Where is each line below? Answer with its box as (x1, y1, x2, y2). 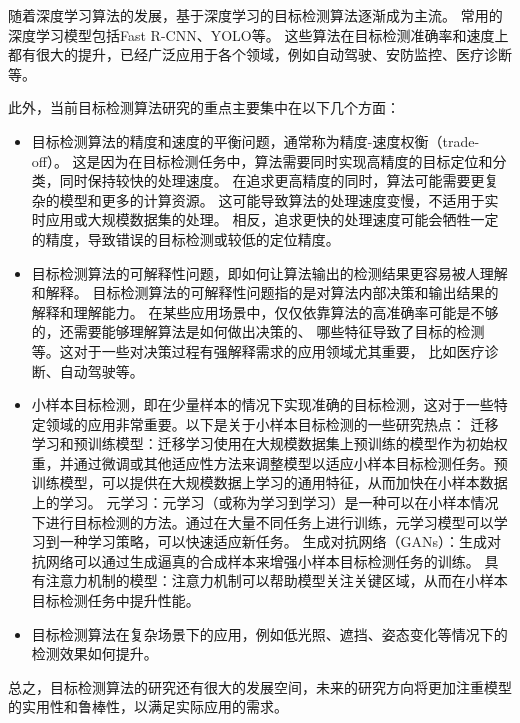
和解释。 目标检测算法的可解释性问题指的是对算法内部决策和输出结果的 (31, 282, 499, 303)
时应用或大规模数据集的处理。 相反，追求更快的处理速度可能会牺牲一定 (31, 209, 499, 230)
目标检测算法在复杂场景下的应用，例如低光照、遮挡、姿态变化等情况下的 (31, 623, 508, 644)
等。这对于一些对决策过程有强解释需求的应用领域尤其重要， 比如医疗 (31, 340, 485, 361)
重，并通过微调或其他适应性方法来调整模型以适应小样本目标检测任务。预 (31, 452, 508, 473)
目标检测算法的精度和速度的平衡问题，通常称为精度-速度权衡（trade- (31, 130, 480, 151)
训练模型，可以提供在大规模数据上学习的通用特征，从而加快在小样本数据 (31, 472, 508, 493)
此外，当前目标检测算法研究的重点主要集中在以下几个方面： (8, 97, 400, 118)
